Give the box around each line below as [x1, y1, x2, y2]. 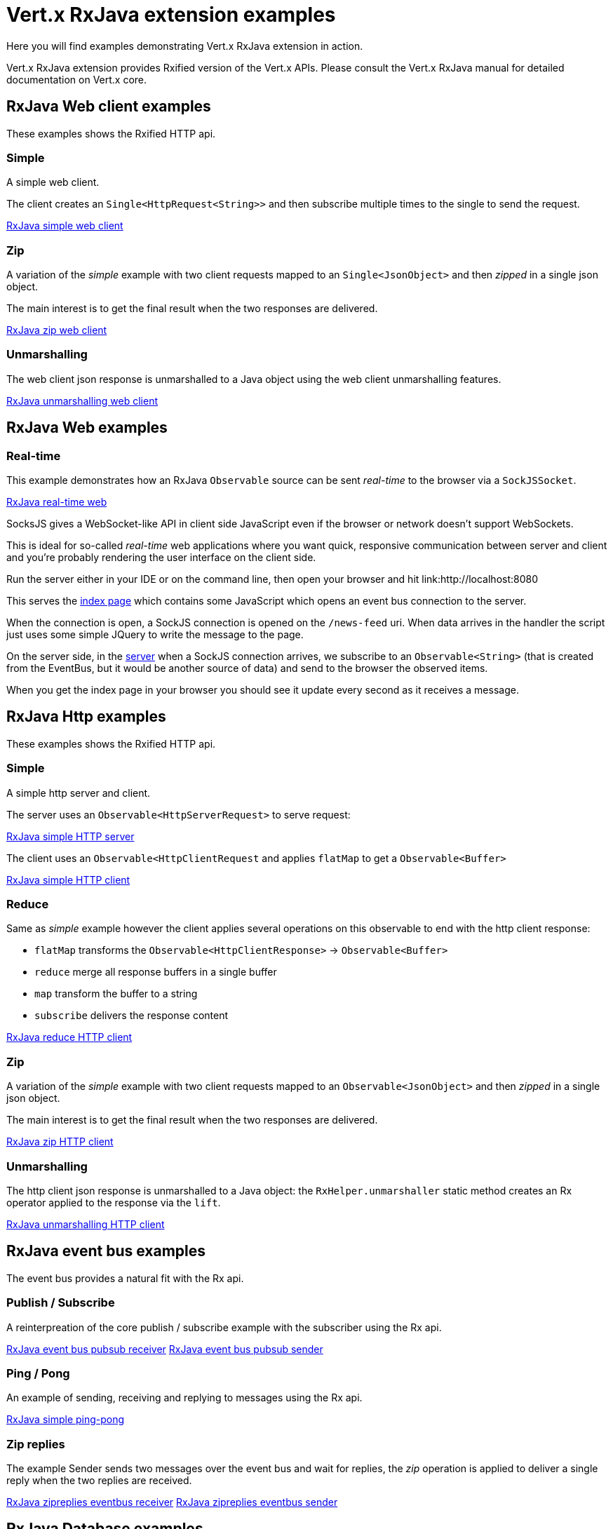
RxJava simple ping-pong [6, 1413, 125, 1426]
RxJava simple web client [6, 220, 123, 232]
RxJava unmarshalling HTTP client [6, 1218, 165, 1230]
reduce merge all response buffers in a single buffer [34, 966, 277, 978]
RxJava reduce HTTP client [6, 1031, 133, 1044]
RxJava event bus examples [6, 1242, 206, 1260]
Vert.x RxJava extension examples [6, 3, 336, 27]
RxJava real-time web [6, 496, 107, 508]
